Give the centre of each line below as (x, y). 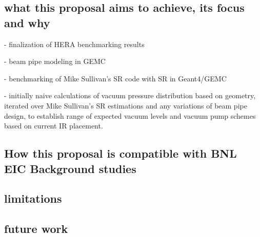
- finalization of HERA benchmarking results (74, 44)
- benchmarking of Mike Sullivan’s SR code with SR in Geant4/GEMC (115, 78)
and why (27, 22)
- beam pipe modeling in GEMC (55, 61)
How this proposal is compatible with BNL (121, 153)
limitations (33, 198)
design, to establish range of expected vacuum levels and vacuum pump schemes (130, 115)
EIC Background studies (70, 168)
